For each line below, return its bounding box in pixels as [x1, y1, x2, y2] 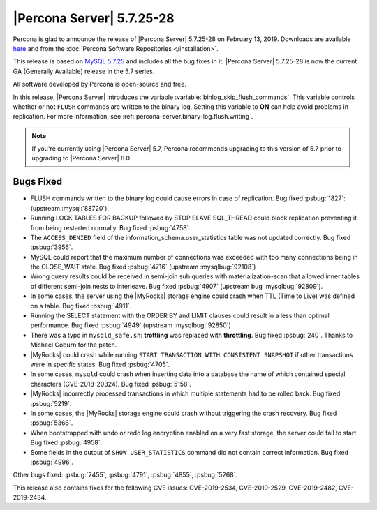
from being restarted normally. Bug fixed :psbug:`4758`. [30, 223, 191, 232]
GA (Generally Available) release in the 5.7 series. [13, 67, 155, 75]
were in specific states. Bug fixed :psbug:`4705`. [30, 360, 170, 368]
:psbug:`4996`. [30, 458, 73, 466]
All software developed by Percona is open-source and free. [13, 80, 186, 89]
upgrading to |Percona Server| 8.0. [31, 154, 132, 163]
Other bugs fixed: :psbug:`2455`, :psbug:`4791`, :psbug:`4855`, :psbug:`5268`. [13, 471, 237, 479]
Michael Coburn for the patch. [30, 340, 117, 349]
